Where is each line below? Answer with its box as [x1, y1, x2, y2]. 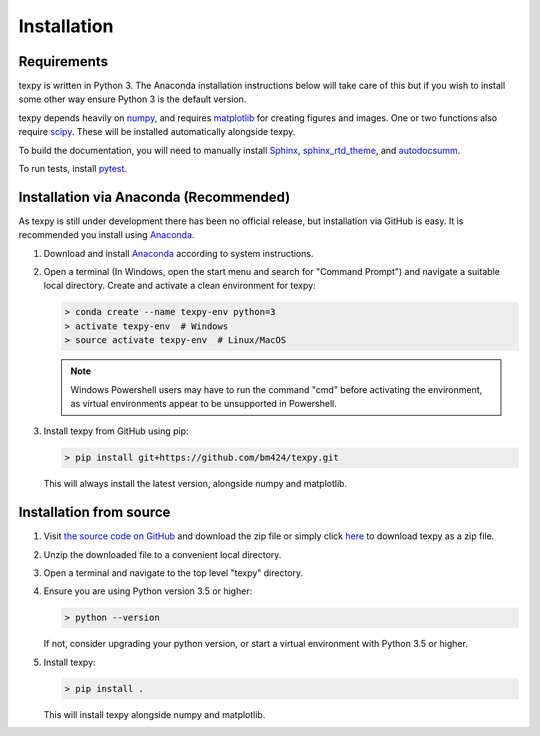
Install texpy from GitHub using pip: [43, 425, 189, 437]
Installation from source [18, 504, 171, 521]
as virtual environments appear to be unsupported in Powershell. [70, 398, 337, 410]
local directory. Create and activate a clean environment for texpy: [43, 280, 316, 292]
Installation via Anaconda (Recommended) [18, 188, 291, 205]
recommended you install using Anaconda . [18, 229, 195, 241]
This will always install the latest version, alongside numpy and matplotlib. [43, 478, 348, 490]
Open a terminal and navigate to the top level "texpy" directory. [43, 567, 304, 579]
